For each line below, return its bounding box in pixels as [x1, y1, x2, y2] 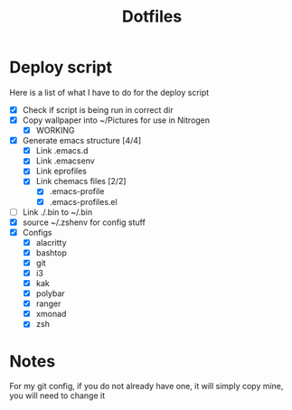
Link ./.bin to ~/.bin [22, 206, 93, 218]
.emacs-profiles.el [49, 196, 118, 207]
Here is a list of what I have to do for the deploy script [9, 87, 210, 98]
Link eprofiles [35, 165, 88, 177]
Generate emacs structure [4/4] [22, 135, 142, 146]
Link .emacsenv [35, 155, 95, 166]
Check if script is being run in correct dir [22, 104, 174, 115]
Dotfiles [121, 6, 183, 27]
